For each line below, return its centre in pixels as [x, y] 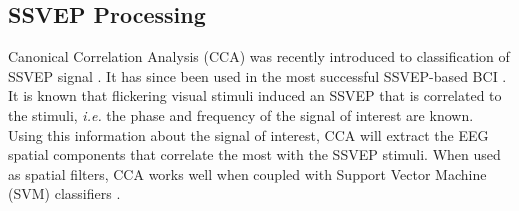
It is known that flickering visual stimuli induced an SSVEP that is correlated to [255, 95]
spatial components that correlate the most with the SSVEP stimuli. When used [254, 154]
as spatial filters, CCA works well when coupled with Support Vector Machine [247, 173]
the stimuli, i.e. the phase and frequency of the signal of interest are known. [241, 114]
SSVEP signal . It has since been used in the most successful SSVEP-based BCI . [257, 75]
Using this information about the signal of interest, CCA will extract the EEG [248, 134]
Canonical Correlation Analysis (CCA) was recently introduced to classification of [259, 56]
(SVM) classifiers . [64, 193]
